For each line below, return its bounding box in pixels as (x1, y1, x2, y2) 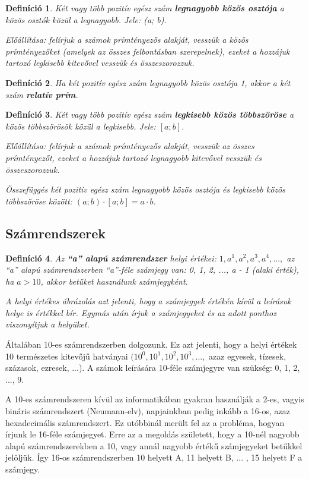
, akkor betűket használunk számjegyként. (40, 275, 188, 287)
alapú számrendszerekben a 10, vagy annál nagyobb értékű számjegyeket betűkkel (5, 439, 302, 452)
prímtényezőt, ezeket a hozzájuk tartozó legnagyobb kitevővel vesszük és (5, 151, 262, 163)
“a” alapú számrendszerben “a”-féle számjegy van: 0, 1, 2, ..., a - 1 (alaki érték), (5, 263, 300, 276)
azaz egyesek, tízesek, (209, 349, 286, 362)
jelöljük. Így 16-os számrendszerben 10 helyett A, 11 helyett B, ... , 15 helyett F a (5, 451, 302, 464)
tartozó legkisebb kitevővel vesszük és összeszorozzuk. (5, 56, 195, 69)
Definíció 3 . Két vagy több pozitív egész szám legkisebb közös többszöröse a (5, 108, 294, 121)
